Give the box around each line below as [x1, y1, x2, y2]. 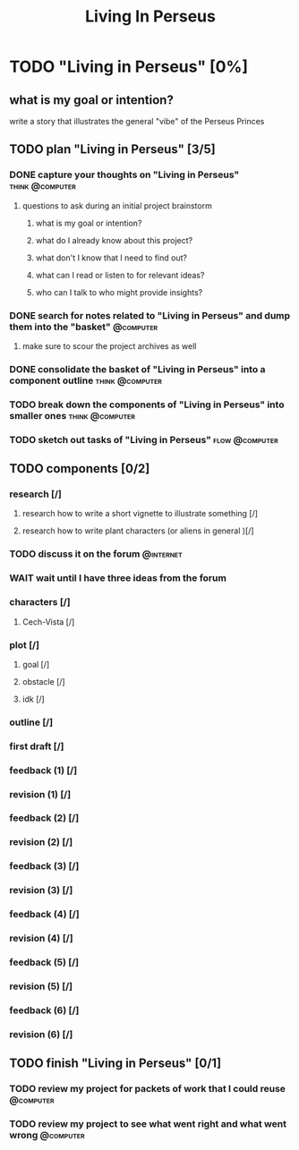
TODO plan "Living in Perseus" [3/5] [9, 141, 217, 158]
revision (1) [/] [9, 788, 72, 800]
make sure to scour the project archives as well [21, 340, 197, 351]
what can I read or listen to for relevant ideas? [35, 269, 205, 280]
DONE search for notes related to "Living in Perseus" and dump [9, 309, 291, 321]
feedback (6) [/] [9, 1004, 80, 1017]
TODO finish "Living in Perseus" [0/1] [9, 1056, 222, 1071]
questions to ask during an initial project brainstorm [21, 200, 212, 211]
